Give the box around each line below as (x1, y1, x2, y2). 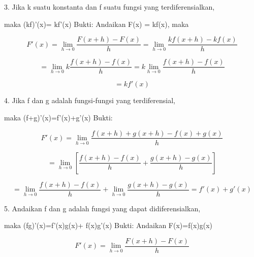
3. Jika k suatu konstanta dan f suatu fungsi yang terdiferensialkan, (4, 2, 215, 12)
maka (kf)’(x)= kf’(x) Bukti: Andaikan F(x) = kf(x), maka (4, 18, 189, 29)
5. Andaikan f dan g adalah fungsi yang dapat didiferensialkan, (4, 203, 201, 213)
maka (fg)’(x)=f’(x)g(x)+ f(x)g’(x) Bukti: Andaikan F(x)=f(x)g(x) (4, 220, 213, 231)
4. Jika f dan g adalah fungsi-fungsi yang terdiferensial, (4, 95, 175, 106)
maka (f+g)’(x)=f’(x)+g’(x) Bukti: (4, 112, 113, 122)
